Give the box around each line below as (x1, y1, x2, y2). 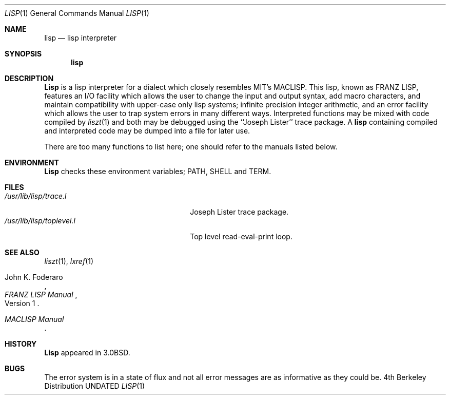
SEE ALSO (5, 248, 40, 257)
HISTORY (5, 339, 37, 348)
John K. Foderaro (5, 273, 63, 281)
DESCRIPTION (5, 74, 54, 83)
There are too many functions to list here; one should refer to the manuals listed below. (44, 142, 338, 151)
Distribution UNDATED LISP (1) (44, 382, 145, 390)
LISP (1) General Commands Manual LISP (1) (5, 9, 149, 17)
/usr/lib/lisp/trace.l (5, 192, 67, 200)
